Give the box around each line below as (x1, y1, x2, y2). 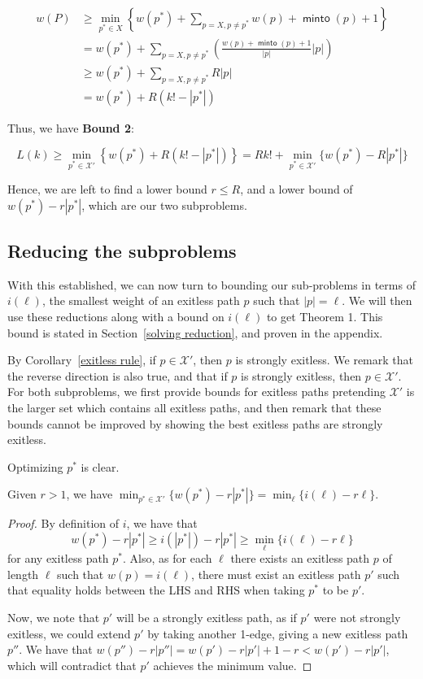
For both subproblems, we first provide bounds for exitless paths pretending (7, 383, 386, 400)
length (7, 565, 39, 582)
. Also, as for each (123, 550, 212, 567)
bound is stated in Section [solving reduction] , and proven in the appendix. (7, 324, 383, 341)
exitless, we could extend (7, 625, 131, 642)
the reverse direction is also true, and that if (7, 367, 228, 384)
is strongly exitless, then (241, 367, 362, 384)
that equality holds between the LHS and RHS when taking (7, 581, 305, 598)
